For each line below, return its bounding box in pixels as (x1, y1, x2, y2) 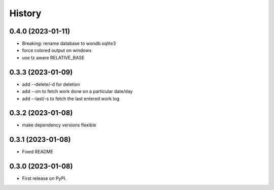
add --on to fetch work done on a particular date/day (22, 88, 133, 94)
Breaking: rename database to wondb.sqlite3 (22, 41, 116, 47)
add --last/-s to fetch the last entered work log (22, 96, 120, 102)
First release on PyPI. (22, 175, 67, 181)
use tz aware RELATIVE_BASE (22, 54, 85, 60)
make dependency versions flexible (22, 122, 96, 128)
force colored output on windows (22, 47, 92, 53)
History (9, 8, 42, 19)
